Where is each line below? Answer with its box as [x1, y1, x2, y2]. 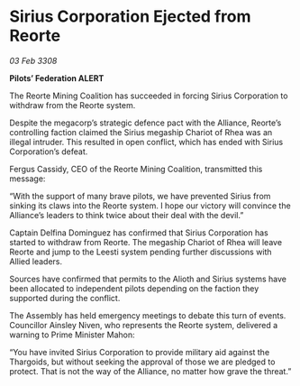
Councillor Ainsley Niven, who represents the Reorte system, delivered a [9, 319, 278, 330]
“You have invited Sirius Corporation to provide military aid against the [9, 346, 270, 357]
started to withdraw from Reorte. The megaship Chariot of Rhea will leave [9, 236, 282, 247]
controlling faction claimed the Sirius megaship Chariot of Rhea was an [9, 126, 273, 137]
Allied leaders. [9, 255, 63, 267]
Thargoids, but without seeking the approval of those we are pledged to [9, 356, 276, 367]
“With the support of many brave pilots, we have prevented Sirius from [9, 190, 271, 201]
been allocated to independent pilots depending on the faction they [9, 282, 259, 294]
